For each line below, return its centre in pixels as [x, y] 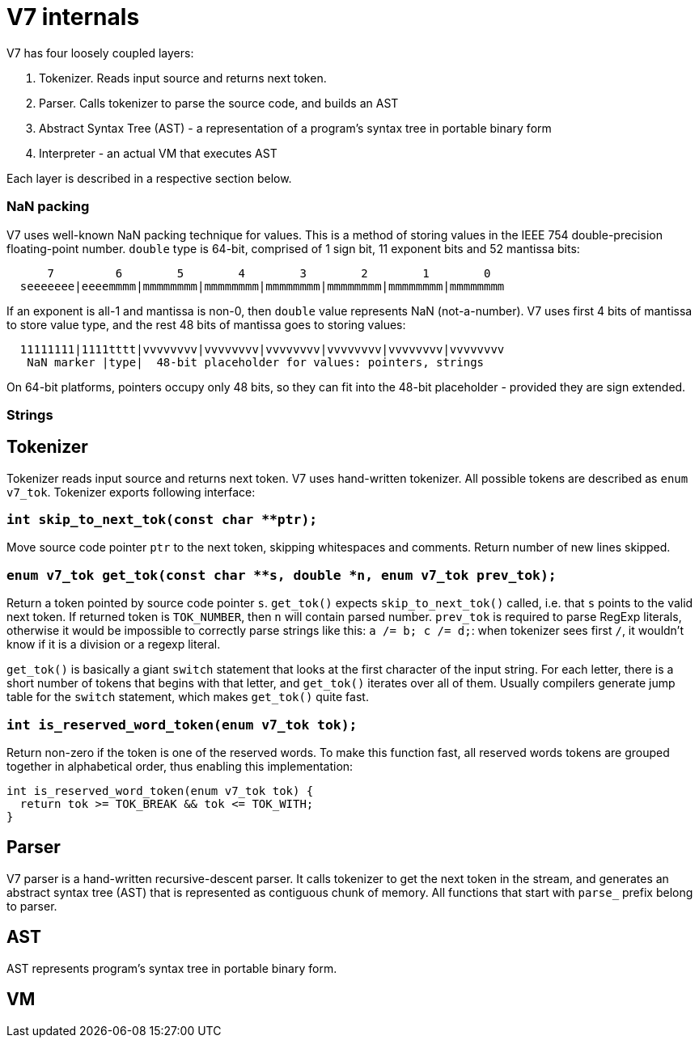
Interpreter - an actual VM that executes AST [158, 153]
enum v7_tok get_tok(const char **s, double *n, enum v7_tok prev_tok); [282, 575]
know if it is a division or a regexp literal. [114, 645]
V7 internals [73, 17]
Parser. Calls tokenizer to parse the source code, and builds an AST [219, 103]
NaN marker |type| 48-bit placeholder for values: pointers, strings [256, 362]
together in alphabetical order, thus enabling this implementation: [180, 766]
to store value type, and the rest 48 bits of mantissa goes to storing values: [206, 324]
